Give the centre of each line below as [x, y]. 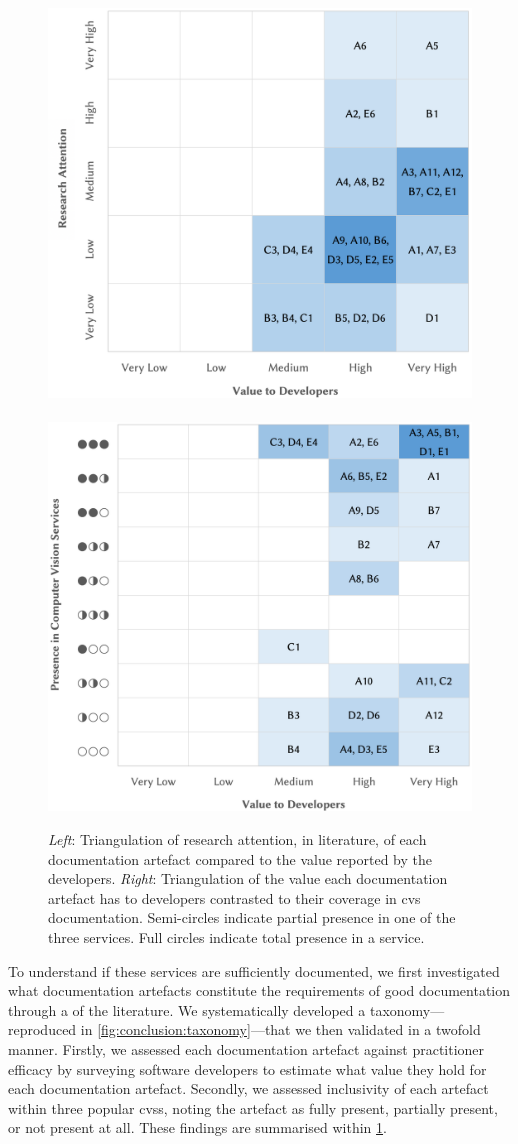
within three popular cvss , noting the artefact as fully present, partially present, [253, 1107]
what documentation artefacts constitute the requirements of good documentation [259, 990]
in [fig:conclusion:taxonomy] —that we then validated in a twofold [280, 1029]
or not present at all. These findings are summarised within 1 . [197, 1127]
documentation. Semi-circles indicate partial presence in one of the [252, 917]
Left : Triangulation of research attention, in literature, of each [237, 839]
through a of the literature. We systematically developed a [187, 1009]
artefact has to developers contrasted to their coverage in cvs [234, 897]
